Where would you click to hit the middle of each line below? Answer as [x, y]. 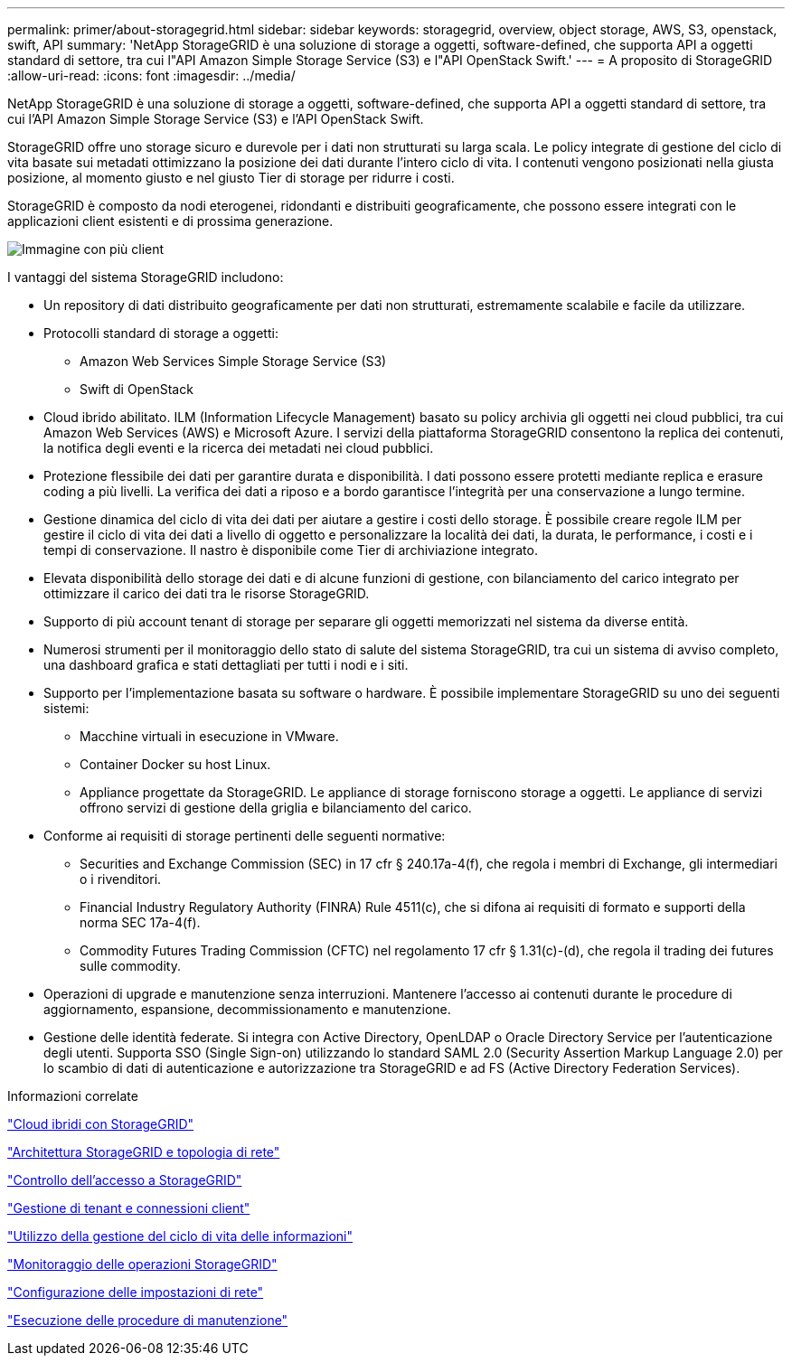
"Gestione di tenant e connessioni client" [129, 1208]
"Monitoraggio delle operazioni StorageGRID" [142, 1264]
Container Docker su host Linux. [175, 764]
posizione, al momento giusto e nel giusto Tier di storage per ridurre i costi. [231, 178]
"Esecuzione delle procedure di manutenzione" [148, 1320]
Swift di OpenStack [137, 389]
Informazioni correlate [73, 1096]
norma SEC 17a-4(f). [140, 922]
